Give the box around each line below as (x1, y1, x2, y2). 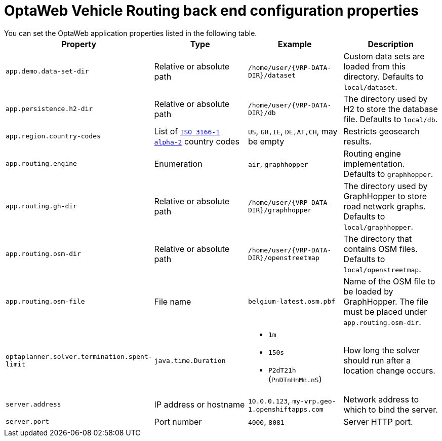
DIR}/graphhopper (248, 206, 312, 214)
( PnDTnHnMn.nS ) (268, 374, 322, 384)
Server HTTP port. (343, 416, 413, 427)
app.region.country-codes (6, 132, 101, 140)
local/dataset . (343, 81, 397, 92)
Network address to (343, 394, 419, 405)
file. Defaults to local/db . (343, 114, 438, 124)
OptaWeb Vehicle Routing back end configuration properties (4, 2, 419, 19)
